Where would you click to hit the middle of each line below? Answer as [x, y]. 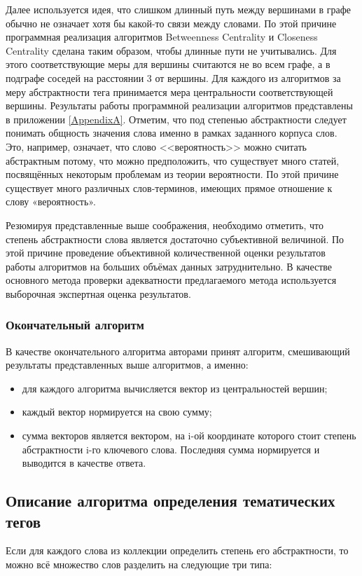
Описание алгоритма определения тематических [170, 501]
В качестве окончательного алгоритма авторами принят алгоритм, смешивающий [178, 351]
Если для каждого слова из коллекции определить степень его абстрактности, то [177, 550]
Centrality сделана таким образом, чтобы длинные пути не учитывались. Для [171, 50]
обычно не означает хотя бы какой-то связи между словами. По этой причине [171, 23]
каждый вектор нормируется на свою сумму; [117, 412]
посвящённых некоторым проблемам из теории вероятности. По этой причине [172, 174]
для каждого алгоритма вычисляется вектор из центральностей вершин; [175, 388]
